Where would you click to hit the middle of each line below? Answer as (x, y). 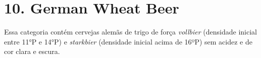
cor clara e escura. (32, 51)
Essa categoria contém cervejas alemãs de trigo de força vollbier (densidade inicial (131, 32)
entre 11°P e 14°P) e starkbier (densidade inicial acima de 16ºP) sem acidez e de (128, 41)
